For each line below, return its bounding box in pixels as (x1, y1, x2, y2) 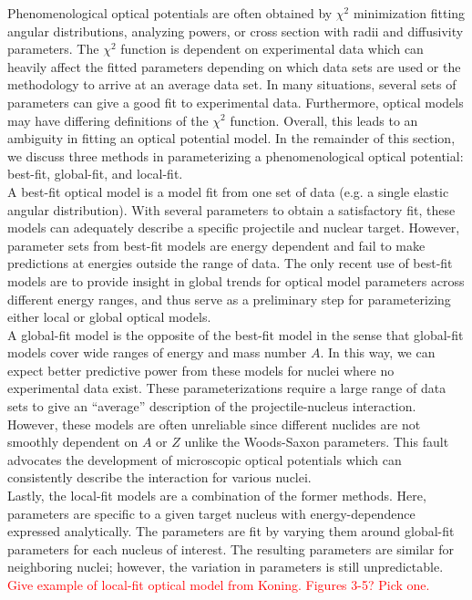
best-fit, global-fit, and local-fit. (7, 164, 183, 183)
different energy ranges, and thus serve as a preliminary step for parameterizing (7, 289, 451, 308)
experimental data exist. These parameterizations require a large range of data (7, 378, 446, 398)
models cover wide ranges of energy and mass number (7, 343, 307, 362)
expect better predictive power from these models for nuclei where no (7, 360, 395, 379)
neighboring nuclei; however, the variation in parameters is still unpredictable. (7, 557, 444, 576)
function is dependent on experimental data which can (120, 39, 424, 58)
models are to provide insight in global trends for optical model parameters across (7, 271, 465, 290)
